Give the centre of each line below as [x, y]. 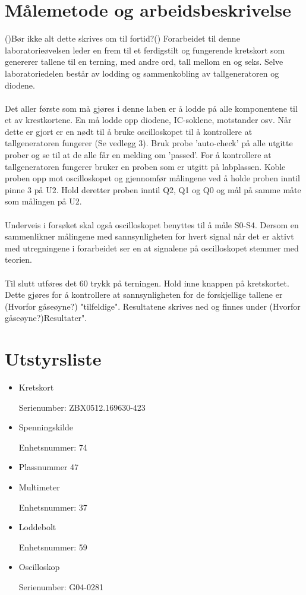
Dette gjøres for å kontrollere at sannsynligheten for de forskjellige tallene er [144, 295]
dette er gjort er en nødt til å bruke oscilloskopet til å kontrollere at [129, 131]
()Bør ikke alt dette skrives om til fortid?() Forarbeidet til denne [122, 38]
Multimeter [39, 487]
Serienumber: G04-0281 [61, 587]
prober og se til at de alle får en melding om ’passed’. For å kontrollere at [138, 155]
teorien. [18, 259]
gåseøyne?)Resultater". [46, 318]
